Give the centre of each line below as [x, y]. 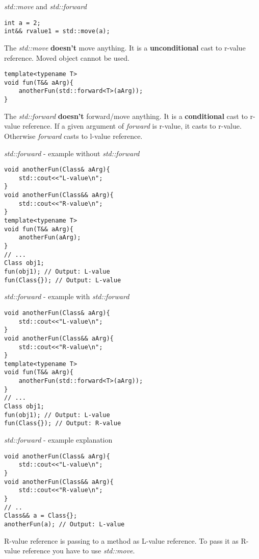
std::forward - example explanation [58, 440]
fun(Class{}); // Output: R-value [63, 423]
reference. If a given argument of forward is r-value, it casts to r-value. [132, 126]
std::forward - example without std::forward [72, 153]
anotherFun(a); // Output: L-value [64, 524]
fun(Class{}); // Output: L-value [63, 280]
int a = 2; [22, 23]
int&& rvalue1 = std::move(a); [57, 31]
